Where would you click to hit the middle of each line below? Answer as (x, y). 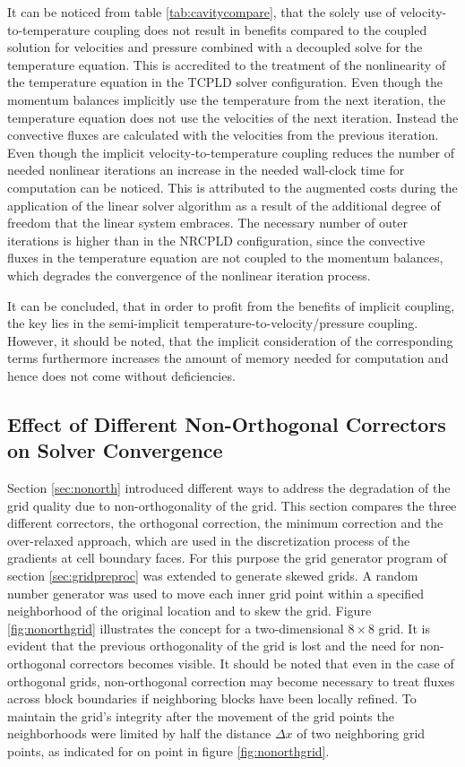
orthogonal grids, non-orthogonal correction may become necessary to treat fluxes (231, 681)
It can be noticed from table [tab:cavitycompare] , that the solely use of (202, 12)
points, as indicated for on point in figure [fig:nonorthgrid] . (168, 750)
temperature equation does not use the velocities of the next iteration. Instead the (233, 117)
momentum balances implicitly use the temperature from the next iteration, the (227, 99)
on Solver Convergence (115, 450)
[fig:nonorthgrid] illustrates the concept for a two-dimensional (176, 628)
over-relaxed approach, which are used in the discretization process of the (209, 540)
